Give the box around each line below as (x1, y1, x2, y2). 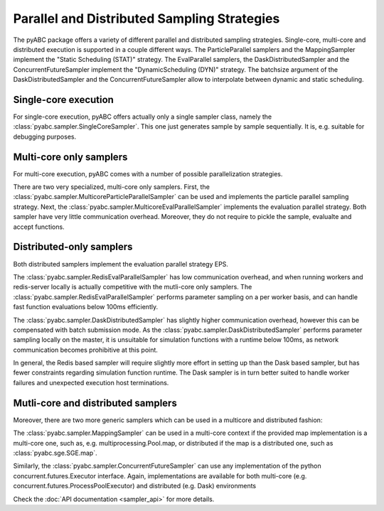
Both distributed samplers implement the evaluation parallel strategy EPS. (13, 259, 229, 268)
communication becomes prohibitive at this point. (13, 345, 158, 354)
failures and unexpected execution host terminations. (13, 378, 169, 387)
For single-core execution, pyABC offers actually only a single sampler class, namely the (13, 112, 272, 121)
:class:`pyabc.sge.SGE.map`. (13, 448, 97, 457)
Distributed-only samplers (13, 241, 133, 253)
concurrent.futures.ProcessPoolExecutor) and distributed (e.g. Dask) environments (13, 482, 256, 490)
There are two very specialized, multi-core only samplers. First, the (13, 183, 210, 191)
